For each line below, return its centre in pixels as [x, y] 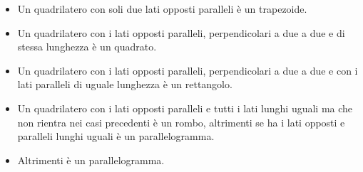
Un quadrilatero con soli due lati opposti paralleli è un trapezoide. [162, 9]
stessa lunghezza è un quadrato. [87, 47]
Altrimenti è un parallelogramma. [91, 160]
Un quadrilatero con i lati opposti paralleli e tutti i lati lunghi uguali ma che [185, 108]
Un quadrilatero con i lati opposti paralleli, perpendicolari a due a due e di [181, 32]
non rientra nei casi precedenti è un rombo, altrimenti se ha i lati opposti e [181, 122]
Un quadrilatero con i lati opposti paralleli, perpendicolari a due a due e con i [188, 70]
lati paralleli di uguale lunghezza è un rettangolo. [125, 84]
